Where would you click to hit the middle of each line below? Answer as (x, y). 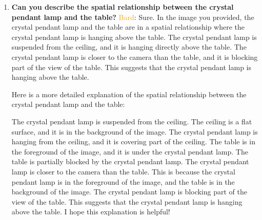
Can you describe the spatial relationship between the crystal (123, 7)
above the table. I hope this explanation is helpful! (91, 212)
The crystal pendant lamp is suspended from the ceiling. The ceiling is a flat (132, 121)
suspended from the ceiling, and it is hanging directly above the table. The (129, 47)
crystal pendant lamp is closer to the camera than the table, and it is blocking (135, 57)
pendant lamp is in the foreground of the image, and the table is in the (123, 181)
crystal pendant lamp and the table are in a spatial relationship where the (128, 27)
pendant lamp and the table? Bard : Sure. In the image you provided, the (133, 17)
